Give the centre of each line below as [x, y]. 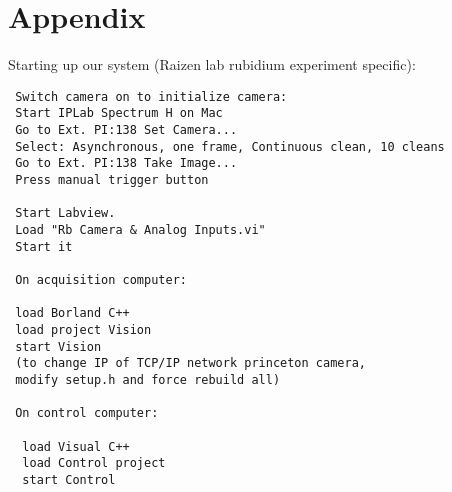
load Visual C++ [76, 446]
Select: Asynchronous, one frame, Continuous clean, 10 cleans [230, 146]
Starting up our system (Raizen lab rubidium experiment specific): [212, 64]
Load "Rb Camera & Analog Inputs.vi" [140, 229]
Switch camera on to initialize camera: [151, 96]
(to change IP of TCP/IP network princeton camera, [190, 363]
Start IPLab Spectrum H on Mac [119, 113]
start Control [69, 479]
